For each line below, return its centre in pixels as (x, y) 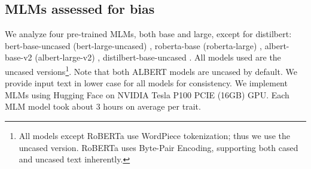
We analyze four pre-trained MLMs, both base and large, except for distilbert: (148, 34)
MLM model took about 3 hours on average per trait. (103, 106)
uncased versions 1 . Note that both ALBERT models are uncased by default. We (151, 70)
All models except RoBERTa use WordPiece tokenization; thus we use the (154, 136)
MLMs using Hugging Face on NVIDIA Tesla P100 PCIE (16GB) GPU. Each (147, 94)
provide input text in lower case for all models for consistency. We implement (146, 83)
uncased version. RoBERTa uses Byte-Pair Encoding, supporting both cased (158, 147)
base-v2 (19, 57)
